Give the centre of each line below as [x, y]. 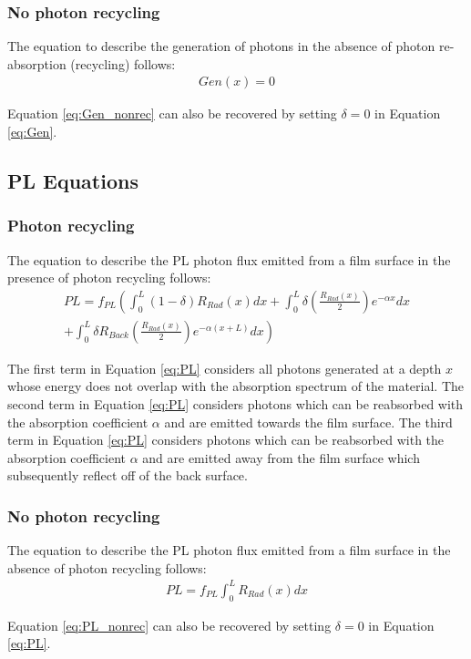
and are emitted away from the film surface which [281, 457]
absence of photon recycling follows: [107, 567]
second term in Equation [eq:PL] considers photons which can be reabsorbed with [235, 404]
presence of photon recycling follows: [109, 278]
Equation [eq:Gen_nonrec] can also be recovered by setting [172, 113]
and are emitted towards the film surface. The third [308, 422]
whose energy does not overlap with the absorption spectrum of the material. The [235, 386]
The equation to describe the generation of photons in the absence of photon [221, 46]
